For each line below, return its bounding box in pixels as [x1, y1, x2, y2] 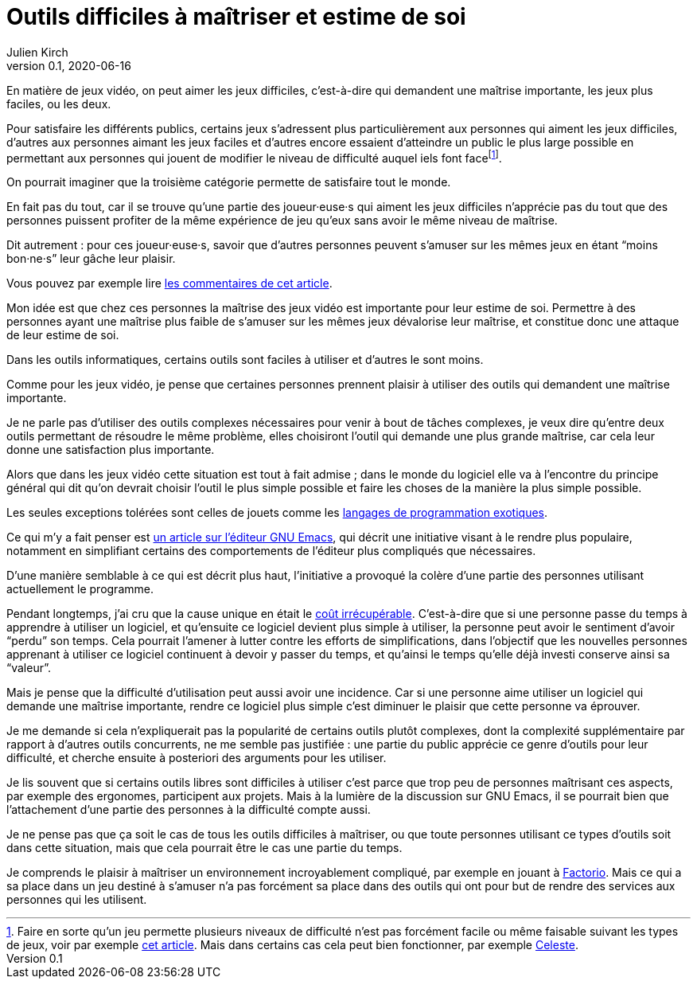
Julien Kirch [6, 45, 68, 59]
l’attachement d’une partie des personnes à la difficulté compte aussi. [6, 803, 371, 817]
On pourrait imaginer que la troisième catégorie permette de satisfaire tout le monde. [6, 175, 451, 190]
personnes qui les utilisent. [6, 893, 147, 907]
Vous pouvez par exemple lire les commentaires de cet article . [6, 276, 333, 291]
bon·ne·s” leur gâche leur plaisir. [6, 252, 176, 266]
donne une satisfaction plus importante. [6, 443, 215, 457]
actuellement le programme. [6, 582, 154, 596]
